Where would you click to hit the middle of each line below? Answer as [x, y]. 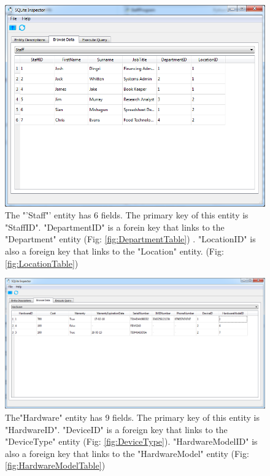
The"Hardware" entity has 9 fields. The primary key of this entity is [132, 417]
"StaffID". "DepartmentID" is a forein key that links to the [115, 227]
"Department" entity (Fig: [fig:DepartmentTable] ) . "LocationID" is [130, 239]
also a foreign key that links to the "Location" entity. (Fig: [114, 251]
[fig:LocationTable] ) [42, 263]
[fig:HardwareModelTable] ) [55, 465]
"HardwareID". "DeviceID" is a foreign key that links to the [116, 429]
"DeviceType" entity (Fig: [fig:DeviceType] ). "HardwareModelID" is [131, 441]
